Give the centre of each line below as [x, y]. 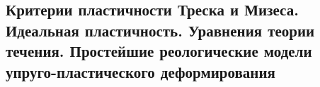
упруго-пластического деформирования [141, 71]
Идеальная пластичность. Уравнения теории [160, 30]
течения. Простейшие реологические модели [159, 51]
